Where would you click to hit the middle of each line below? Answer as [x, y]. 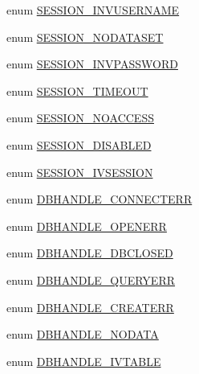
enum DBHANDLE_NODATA [83, 334]
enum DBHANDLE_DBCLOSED [90, 253]
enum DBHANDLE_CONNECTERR [99, 199]
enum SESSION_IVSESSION [80, 172]
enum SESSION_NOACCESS [80, 118]
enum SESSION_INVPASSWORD [92, 64]
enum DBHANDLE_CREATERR [90, 307]
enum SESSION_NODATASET [85, 37]
